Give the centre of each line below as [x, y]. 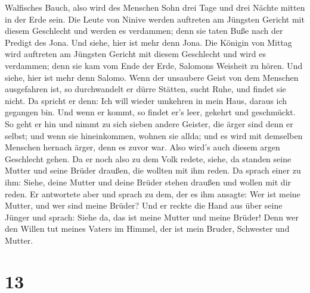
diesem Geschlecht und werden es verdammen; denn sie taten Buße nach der [144, 31]
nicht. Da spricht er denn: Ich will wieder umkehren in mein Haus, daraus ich [146, 100]
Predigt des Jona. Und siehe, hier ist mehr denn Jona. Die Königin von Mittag [148, 42]
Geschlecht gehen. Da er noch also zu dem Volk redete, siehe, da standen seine [148, 158]
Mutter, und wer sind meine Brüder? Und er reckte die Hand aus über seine [144, 205]
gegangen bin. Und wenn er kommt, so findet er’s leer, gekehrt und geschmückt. [150, 112]
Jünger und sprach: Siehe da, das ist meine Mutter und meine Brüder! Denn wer [152, 217]
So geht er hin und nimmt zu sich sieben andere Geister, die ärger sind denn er [149, 123]
